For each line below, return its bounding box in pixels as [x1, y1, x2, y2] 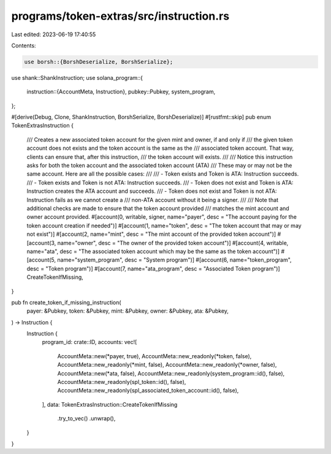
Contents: [11, 42, 36, 49]
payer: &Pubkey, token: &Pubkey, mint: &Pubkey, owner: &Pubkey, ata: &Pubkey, [26, 307, 229, 315]
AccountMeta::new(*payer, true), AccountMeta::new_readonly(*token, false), [57, 352, 252, 359]
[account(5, [26, 256, 56, 264]
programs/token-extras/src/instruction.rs [11, 9, 230, 23]
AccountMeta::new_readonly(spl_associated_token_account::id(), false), [57, 387, 239, 394]
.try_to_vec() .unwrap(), [57, 415, 116, 422]
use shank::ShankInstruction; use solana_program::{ [11, 74, 143, 81]
